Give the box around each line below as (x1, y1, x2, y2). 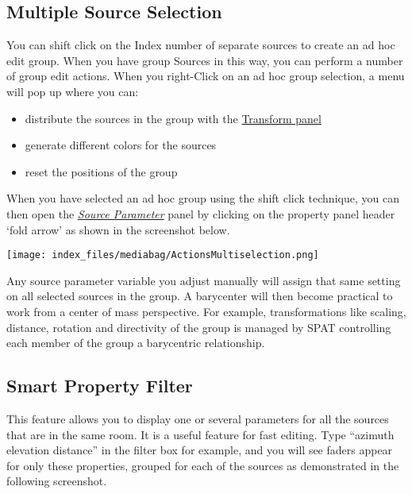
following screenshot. (6, 473, 107, 489)
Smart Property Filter (6, 373, 193, 398)
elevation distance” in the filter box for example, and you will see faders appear (6, 442, 393, 458)
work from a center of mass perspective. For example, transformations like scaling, (6, 303, 406, 319)
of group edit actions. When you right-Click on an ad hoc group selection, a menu (6, 68, 405, 84)
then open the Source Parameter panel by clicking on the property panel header (6, 205, 395, 222)
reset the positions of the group (25, 163, 178, 179)
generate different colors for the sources (25, 137, 217, 153)
